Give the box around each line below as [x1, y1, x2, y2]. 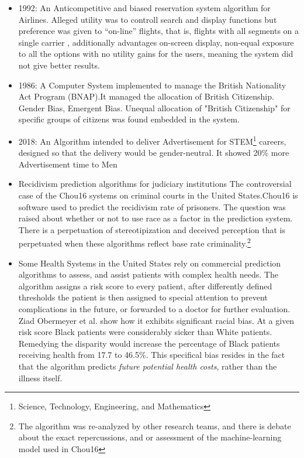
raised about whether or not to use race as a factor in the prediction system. [18, 212, 293, 224]
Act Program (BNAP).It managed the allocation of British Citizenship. [18, 90, 274, 102]
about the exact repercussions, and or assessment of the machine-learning [18, 431, 282, 443]
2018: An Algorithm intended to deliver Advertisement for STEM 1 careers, [18, 133, 286, 147]
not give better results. [18, 59, 100, 71]
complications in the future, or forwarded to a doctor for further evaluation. [18, 302, 291, 315]
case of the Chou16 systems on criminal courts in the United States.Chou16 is [18, 189, 298, 201]
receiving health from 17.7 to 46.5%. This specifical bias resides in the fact [18, 348, 285, 361]
